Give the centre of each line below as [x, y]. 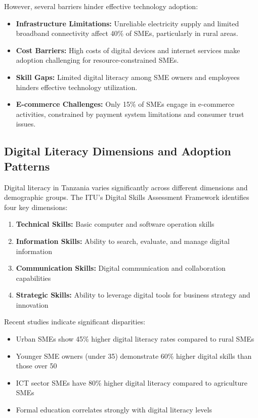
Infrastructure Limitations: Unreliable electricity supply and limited [127, 23]
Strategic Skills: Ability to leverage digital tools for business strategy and [133, 295]
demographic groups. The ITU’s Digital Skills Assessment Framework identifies [127, 197]
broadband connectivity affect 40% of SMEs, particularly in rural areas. [127, 33]
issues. [26, 124]
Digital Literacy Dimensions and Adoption [118, 151]
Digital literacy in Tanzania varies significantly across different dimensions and [126, 187]
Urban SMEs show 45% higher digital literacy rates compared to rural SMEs [135, 339]
